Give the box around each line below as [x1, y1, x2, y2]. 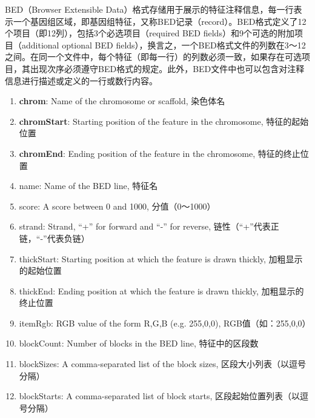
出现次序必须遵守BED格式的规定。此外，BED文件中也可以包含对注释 [30, 62, 305, 75]
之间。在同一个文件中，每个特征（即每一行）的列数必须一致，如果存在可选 [5, 50, 302, 63]
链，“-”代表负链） [19, 231, 90, 244]
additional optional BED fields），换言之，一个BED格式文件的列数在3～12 [21, 38, 306, 51]
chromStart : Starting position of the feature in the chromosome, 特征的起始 [19, 114, 309, 127]
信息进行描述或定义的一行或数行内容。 [5, 74, 157, 87]
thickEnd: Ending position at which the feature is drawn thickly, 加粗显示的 [19, 284, 304, 297]
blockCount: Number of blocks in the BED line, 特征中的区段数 [19, 337, 259, 350]
